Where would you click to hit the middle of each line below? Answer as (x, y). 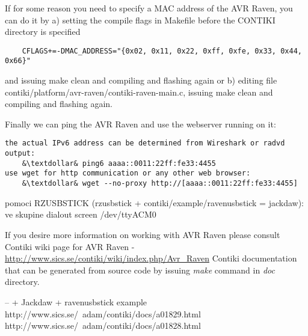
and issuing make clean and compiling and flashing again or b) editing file (141, 80)
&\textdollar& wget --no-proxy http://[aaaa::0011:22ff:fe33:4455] (160, 184)
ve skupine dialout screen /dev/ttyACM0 (81, 214)
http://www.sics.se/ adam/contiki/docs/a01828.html (103, 325)
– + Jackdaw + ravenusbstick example (76, 301)
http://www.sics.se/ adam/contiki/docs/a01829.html (103, 313)
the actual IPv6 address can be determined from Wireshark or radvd (145, 143)
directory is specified (43, 32)
